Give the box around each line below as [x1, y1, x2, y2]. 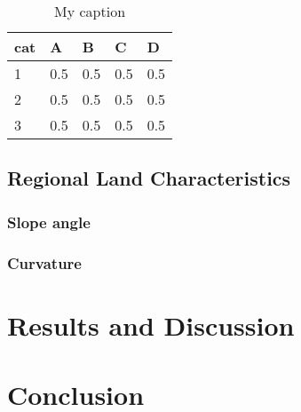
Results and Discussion [7, 306, 295, 343]
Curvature [7, 251, 82, 273]
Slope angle [7, 210, 91, 233]
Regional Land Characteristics [7, 164, 291, 192]
